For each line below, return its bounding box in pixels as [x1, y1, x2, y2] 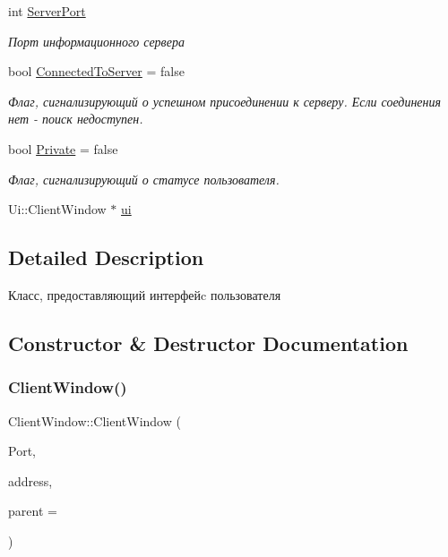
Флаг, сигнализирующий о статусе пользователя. [8, 169, 280, 188]
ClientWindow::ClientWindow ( [8, 411, 181, 430]
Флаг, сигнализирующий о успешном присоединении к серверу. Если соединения [8, 91, 442, 110]
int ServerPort [8, 2, 86, 20]
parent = [8, 501, 57, 520]
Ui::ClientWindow [8, 200, 107, 219]
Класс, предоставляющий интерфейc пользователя [8, 285, 281, 304]
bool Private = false [8, 139, 118, 158]
